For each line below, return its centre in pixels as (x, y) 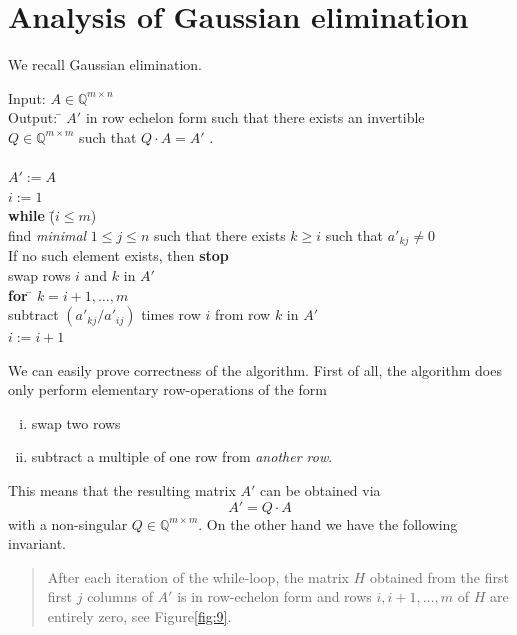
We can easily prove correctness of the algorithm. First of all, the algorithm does (255, 369)
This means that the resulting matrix (122, 490)
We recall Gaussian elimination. (105, 64)
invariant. (37, 543)
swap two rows (76, 422)
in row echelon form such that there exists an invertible (255, 117)
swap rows (39, 274)
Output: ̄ (35, 117)
